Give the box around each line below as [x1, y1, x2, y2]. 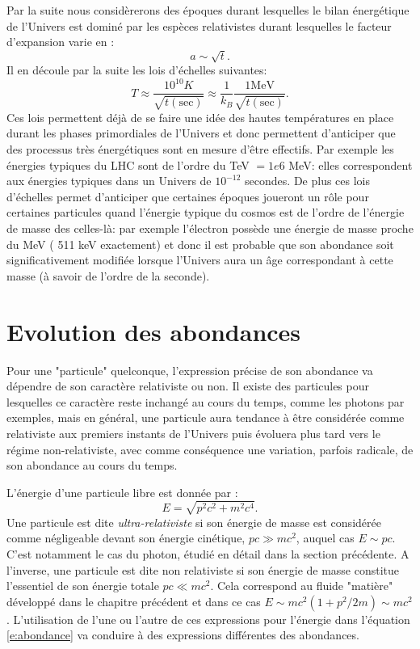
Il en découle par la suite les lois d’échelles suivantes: [6, 61, 267, 78]
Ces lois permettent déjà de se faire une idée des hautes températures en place [6, 108, 394, 125]
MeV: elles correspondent [288, 156, 413, 173]
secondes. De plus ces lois [245, 172, 371, 189]
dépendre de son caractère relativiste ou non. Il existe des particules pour [6, 377, 369, 394]
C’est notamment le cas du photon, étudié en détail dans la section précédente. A [6, 546, 409, 563]
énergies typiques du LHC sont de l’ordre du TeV [6, 156, 250, 173]
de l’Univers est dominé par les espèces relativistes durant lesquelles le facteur [6, 17, 392, 34]
